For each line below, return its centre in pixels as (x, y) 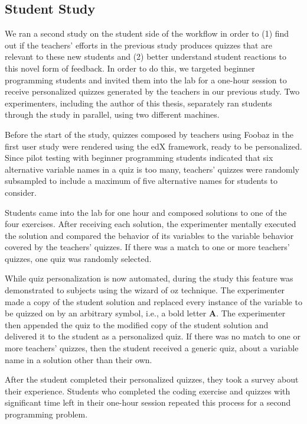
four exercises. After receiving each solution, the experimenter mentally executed (151, 224)
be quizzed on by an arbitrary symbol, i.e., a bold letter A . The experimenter (145, 313)
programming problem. (46, 414)
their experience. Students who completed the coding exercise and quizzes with (148, 391)
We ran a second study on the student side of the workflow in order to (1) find (147, 33)
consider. (21, 192)
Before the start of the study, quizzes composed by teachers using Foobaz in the (149, 134)
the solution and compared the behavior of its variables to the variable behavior (149, 235)
